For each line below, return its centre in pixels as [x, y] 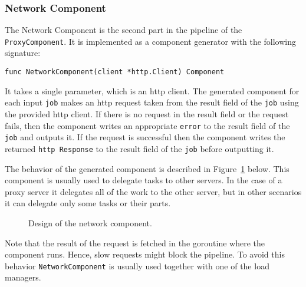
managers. [23, 277]
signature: [23, 53]
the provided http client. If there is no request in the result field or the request [147, 113]
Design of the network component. [90, 222]
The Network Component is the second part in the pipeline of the [124, 30]
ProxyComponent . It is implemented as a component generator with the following [150, 41]
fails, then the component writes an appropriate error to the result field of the [147, 125]
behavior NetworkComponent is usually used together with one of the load [137, 265]
